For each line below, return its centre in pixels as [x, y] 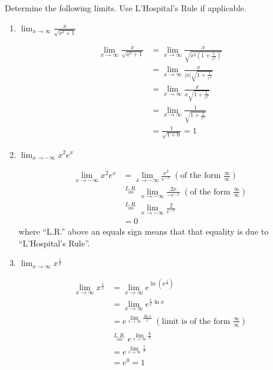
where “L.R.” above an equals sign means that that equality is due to [144, 231]
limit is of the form [196, 321]
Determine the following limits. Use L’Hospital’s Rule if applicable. [126, 8]
